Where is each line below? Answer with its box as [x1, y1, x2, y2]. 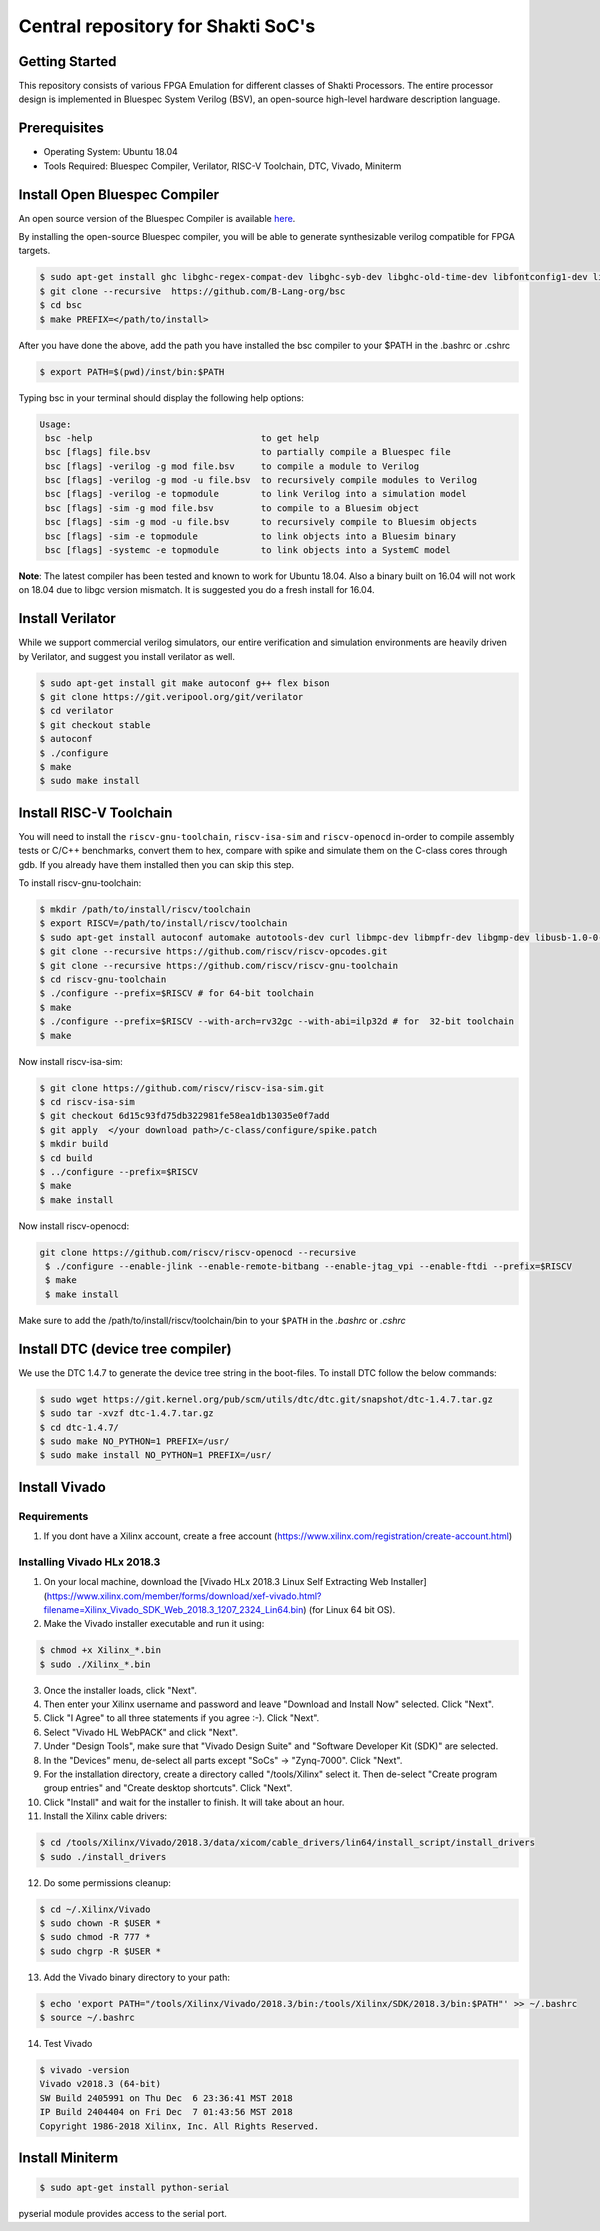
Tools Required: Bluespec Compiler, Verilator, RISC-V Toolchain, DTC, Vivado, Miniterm [43, 160, 402, 172]
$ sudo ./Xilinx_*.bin [39, 1658, 151, 1670]
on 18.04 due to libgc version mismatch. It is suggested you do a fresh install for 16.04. [18, 584, 375, 596]
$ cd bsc [39, 300, 83, 311]
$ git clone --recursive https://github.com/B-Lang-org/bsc [39, 285, 346, 297]
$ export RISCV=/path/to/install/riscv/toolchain [39, 918, 288, 929]
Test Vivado [43, 2038, 93, 2050]
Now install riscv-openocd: [18, 1220, 130, 1232]
